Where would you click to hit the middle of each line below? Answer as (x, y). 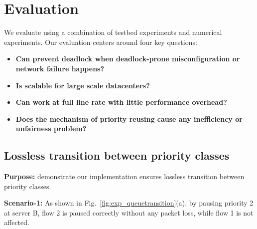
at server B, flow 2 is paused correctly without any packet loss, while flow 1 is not (129, 212)
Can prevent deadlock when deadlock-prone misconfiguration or (128, 59)
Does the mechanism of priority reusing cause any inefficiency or (129, 118)
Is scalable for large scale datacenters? (83, 85)
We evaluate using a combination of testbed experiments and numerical (113, 32)
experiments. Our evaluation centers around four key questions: (101, 42)
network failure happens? (60, 68)
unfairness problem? (51, 128)
